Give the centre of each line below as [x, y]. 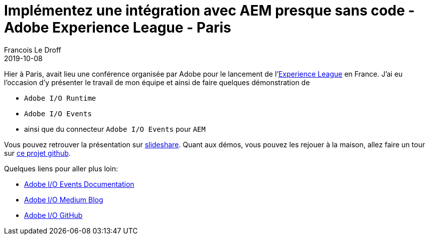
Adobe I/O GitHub [53, 215]
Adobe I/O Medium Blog [64, 199]
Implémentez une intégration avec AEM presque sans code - [209, 11]
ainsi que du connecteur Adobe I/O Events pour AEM [115, 129]
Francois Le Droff [33, 50]
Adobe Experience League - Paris [118, 28]
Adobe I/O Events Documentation [79, 184]
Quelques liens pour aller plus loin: [61, 168]
